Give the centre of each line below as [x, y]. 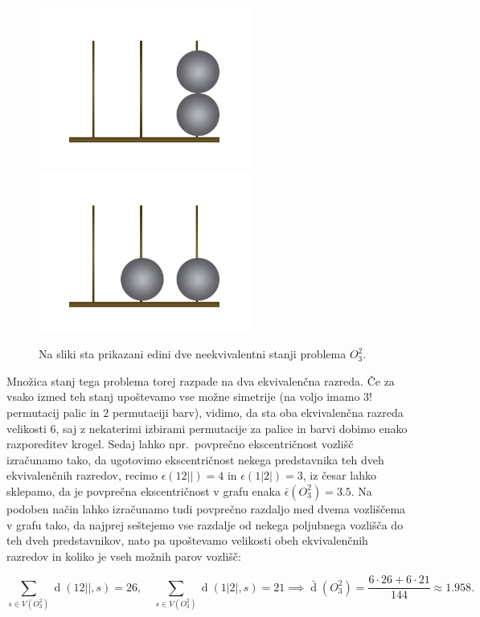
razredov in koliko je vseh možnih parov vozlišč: [124, 556]
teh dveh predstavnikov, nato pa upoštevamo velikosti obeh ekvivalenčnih [187, 540]
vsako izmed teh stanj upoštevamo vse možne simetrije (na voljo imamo [183, 396]
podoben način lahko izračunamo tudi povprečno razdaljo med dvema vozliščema [206, 508]
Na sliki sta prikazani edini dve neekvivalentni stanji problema [193, 354]
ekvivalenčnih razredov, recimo [82, 475]
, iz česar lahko [339, 475]
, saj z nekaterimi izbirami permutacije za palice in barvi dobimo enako [232, 428]
